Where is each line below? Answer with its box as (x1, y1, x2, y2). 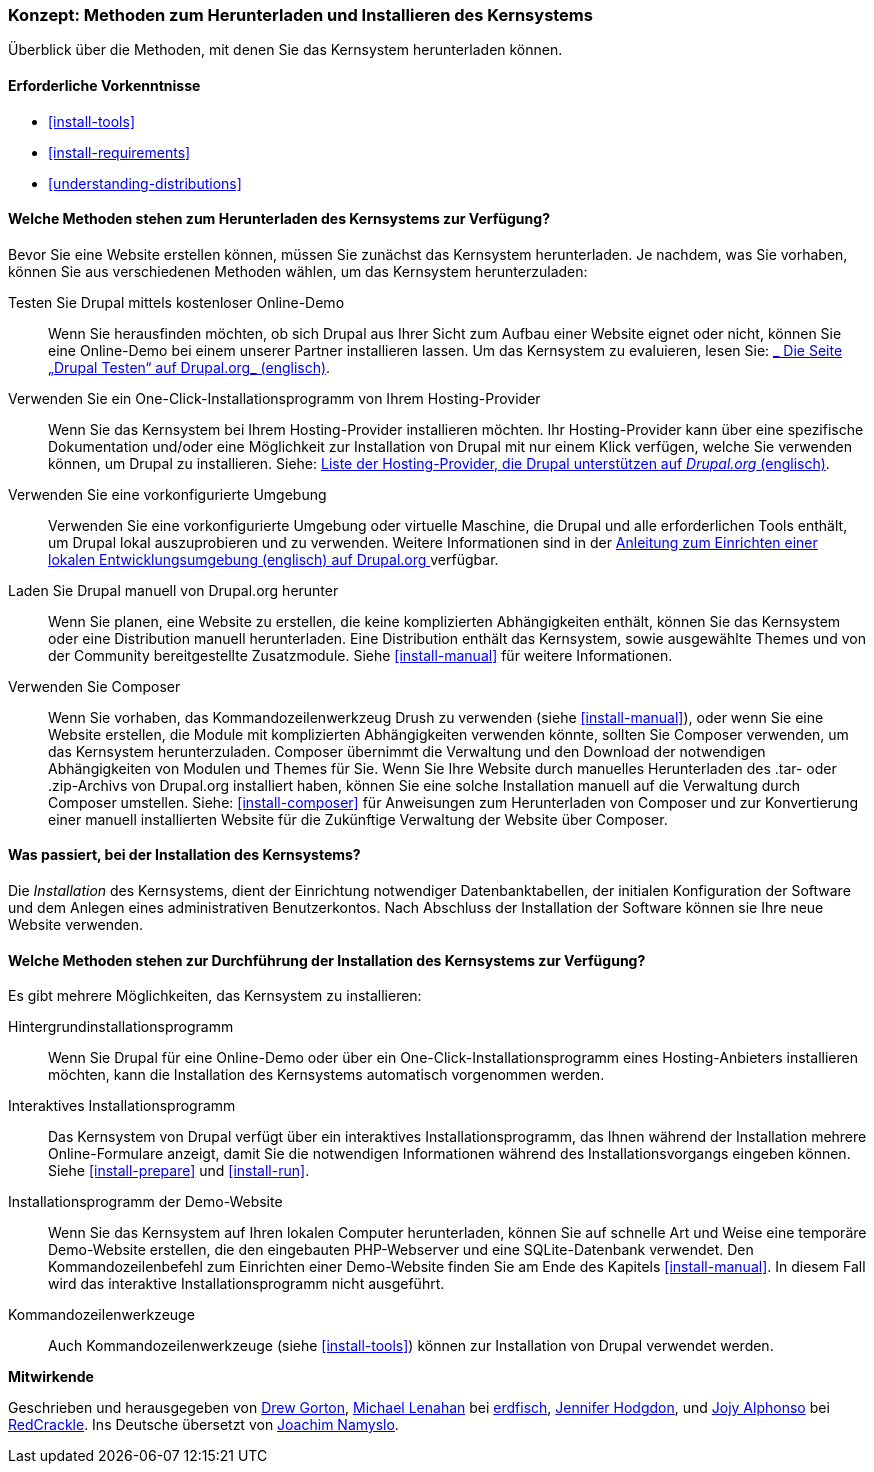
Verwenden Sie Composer (8, 677, 181, 695)
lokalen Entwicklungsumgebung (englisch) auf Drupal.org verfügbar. (48, 550, 499, 568)
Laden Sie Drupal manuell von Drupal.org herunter (8, 581, 339, 599)
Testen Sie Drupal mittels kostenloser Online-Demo (8, 293, 345, 311)
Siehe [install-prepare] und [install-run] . (48, 1162, 310, 1180)
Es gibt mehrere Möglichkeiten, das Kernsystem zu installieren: (8, 987, 422, 1005)
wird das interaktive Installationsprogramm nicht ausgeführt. (48, 1275, 445, 1293)
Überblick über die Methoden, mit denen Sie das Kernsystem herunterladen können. (8, 41, 563, 59)
